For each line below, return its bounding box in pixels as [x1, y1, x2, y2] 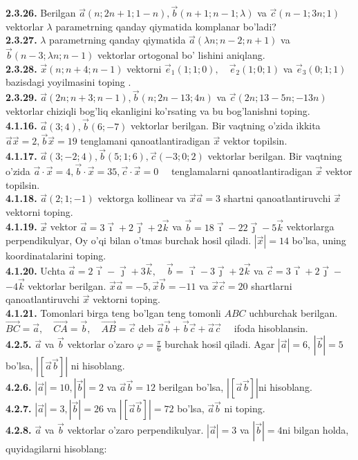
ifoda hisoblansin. [234, 320, 308, 335]
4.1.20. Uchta [6, 264, 66, 278]
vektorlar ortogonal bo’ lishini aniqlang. [97, 48, 265, 62]
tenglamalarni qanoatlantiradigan [171, 164, 312, 178]
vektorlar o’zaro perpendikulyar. [67, 423, 204, 437]
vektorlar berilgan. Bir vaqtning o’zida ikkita [131, 118, 321, 133]
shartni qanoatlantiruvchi [223, 191, 331, 205]
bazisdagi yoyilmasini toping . [6, 75, 131, 89]
